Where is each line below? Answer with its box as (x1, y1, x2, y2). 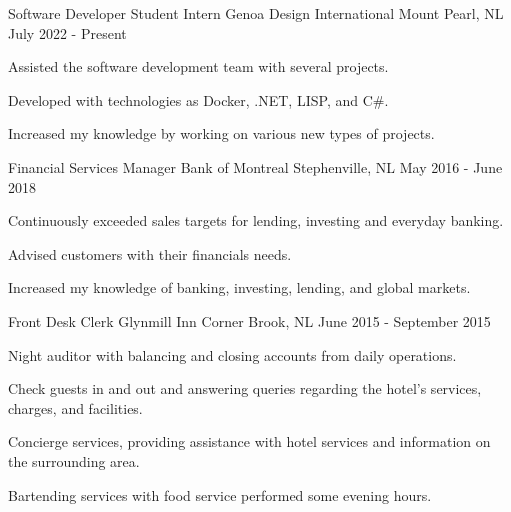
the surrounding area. (8, 450, 140, 471)
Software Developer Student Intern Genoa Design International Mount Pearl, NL (8, 3, 504, 23)
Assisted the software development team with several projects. (8, 56, 389, 77)
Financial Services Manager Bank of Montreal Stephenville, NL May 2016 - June (8, 156, 503, 177)
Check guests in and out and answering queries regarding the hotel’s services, (8, 378, 482, 399)
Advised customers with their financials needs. (8, 243, 292, 264)
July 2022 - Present (8, 22, 127, 43)
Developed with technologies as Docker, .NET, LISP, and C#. (8, 89, 389, 110)
